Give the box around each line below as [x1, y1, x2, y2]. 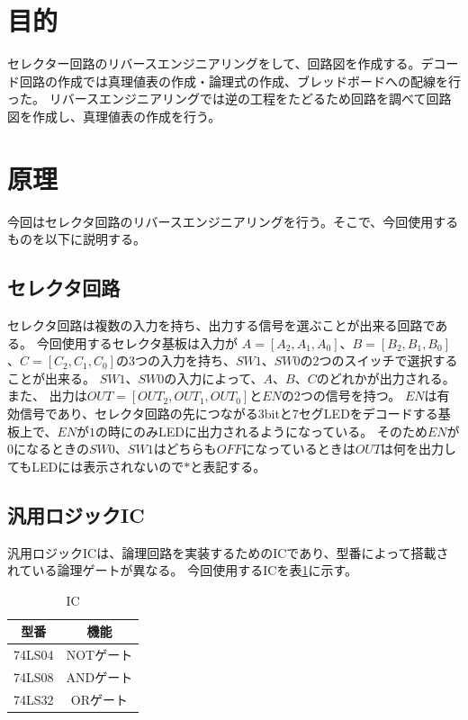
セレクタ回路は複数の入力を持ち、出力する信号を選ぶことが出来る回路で [7, 316, 436, 335]
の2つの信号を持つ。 [281, 386, 401, 405]
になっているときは [242, 439, 355, 458]
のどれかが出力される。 [316, 368, 455, 387]
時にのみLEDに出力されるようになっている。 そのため [108, 421, 427, 440]
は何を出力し [381, 439, 457, 458]
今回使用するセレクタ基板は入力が [36, 333, 238, 352]
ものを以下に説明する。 [7, 229, 146, 248]
